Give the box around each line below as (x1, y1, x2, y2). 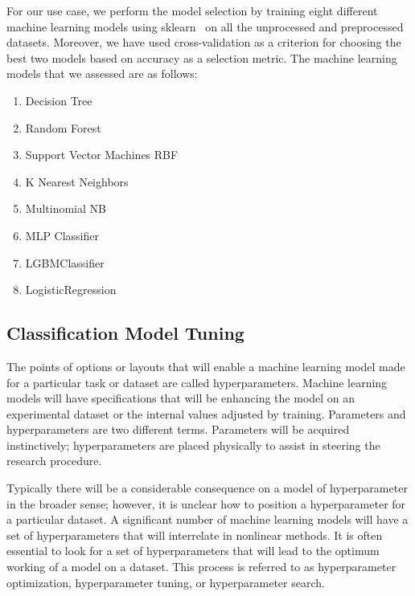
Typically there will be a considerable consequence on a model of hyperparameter (6, 480, 408, 496)
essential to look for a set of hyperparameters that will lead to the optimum (6, 542, 380, 559)
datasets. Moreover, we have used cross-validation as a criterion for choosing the (6, 34, 401, 51)
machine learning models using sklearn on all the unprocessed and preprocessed (6, 18, 404, 35)
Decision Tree (25, 92, 92, 108)
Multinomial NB (25, 200, 106, 217)
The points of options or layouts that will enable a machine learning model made (6, 357, 405, 374)
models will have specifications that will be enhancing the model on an (6, 390, 355, 406)
